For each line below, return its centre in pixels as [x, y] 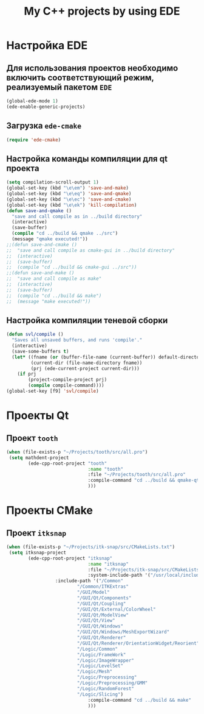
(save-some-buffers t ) [40, 351]
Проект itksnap [36, 533]
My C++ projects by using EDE [102, 11]
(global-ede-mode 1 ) [32, 101]
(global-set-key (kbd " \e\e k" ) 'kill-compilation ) [72, 205]
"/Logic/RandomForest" [106, 688]
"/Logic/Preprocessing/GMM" [112, 683]
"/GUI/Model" [93, 593]
